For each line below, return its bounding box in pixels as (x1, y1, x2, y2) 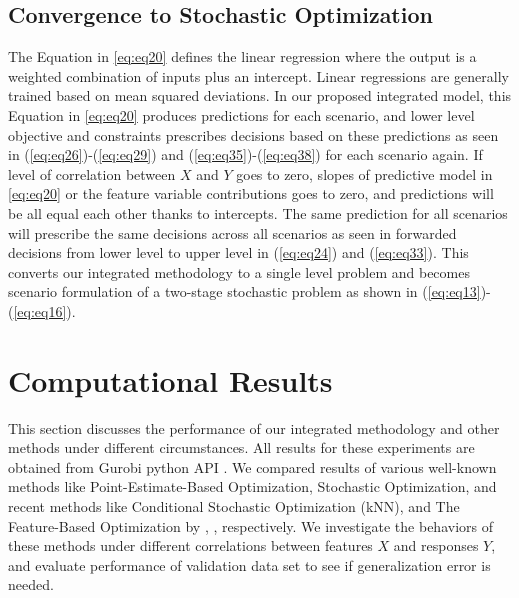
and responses (393, 535, 479, 556)
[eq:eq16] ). (13, 300, 76, 321)
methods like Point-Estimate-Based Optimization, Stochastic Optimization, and (8, 476, 497, 497)
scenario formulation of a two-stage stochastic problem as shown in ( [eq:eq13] (8, 281, 481, 302)
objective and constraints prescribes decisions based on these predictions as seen (8, 124, 499, 145)
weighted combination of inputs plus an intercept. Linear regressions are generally (8, 65, 509, 86)
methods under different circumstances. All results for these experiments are (8, 437, 475, 458)
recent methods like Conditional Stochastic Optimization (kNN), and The (8, 496, 460, 517)
